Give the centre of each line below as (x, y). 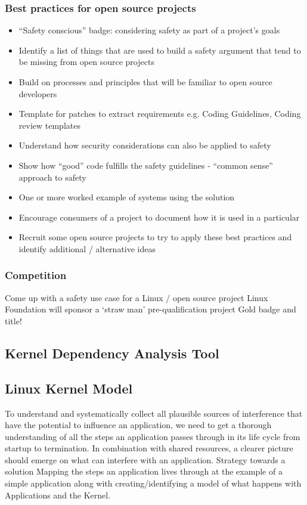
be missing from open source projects (86, 62)
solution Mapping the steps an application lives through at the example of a (144, 471)
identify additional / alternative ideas (87, 248)
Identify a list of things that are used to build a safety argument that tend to (160, 50)
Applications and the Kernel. (58, 495)
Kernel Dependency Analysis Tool (112, 353)
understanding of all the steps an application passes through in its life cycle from (153, 436)
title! (13, 320)
